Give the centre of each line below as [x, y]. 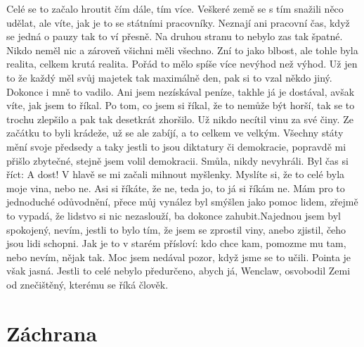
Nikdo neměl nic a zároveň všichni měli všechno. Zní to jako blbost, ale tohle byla [182, 50]
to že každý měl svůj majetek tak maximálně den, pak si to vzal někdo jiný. [169, 77]
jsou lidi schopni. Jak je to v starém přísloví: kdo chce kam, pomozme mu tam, [176, 243]
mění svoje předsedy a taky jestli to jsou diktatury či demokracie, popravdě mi [176, 146]
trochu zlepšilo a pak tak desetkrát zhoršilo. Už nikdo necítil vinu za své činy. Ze [180, 119]
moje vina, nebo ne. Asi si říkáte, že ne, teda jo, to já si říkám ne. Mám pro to [176, 188]
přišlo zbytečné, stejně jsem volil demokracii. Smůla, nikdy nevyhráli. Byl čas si [177, 160]
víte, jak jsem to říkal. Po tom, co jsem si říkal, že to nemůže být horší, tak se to [181, 105]
